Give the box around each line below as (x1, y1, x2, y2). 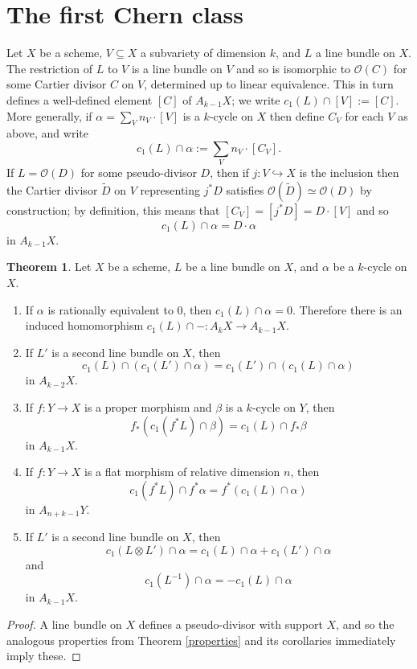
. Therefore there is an (292, 301, 403, 318)
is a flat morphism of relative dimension (84, 463, 280, 480)
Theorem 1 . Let (6, 258, 92, 275)
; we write (231, 91, 280, 108)
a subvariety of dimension (140, 44, 267, 61)
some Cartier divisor (6, 76, 107, 92)
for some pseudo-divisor (80, 164, 197, 181)
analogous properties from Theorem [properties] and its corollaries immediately (6, 631, 396, 648)
